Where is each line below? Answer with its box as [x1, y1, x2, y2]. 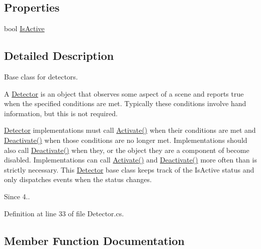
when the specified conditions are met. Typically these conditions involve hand [4, 98, 246, 109]
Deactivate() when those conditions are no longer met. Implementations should [4, 134, 247, 145]
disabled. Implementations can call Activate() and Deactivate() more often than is [4, 154, 257, 165]
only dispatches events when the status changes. [4, 174, 152, 185]
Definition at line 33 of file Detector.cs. [4, 208, 124, 218]
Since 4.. [4, 191, 30, 201]
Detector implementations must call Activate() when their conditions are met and [4, 125, 256, 135]
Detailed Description [4, 48, 114, 63]
